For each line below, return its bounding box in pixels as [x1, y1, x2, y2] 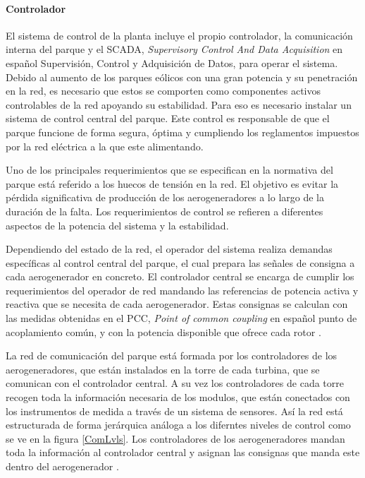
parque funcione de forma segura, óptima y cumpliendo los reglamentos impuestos [6, 124, 359, 139]
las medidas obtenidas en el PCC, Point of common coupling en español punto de [6, 311, 357, 325]
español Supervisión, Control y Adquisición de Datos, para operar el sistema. [6, 55, 338, 70]
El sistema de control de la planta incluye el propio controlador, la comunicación [6, 28, 353, 42]
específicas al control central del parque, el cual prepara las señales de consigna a [6, 255, 355, 270]
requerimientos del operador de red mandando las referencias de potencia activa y [6, 282, 359, 297]
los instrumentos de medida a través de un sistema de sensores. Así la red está [6, 403, 343, 418]
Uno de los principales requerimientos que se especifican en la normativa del [6, 162, 333, 177]
